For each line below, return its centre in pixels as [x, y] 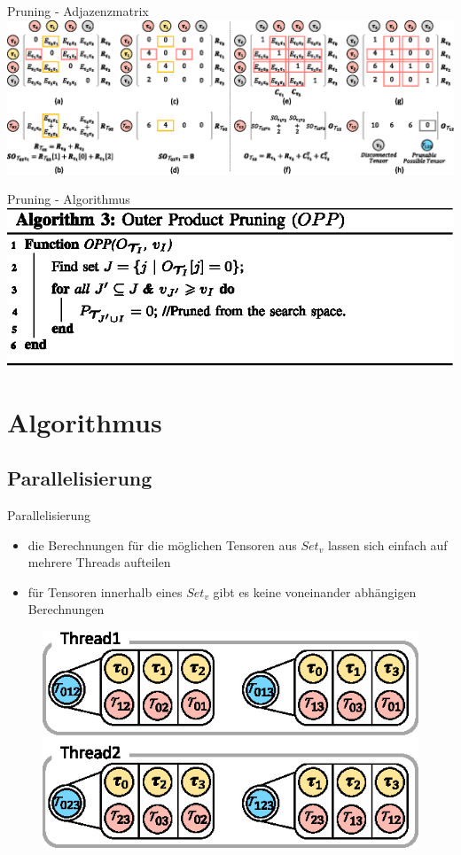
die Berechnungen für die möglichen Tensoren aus [162, 544]
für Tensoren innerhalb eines [105, 591]
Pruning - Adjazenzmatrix [78, 11]
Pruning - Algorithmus [69, 199]
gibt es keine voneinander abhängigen [315, 591]
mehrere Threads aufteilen [99, 562]
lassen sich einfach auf [387, 544]
